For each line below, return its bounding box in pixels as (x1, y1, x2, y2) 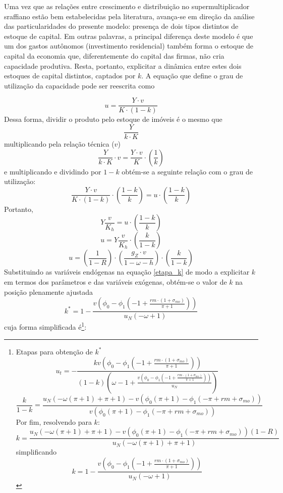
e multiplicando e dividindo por (4, 166, 101, 176)
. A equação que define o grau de (141, 70, 243, 81)
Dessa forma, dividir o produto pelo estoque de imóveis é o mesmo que (4, 114, 222, 124)
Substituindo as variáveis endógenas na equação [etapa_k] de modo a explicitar (4, 266, 250, 277)
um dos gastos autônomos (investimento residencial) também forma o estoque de (4, 40, 254, 51)
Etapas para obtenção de (16, 346, 93, 356)
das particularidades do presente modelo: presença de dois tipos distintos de (4, 21, 239, 31)
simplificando (16, 446, 57, 457)
